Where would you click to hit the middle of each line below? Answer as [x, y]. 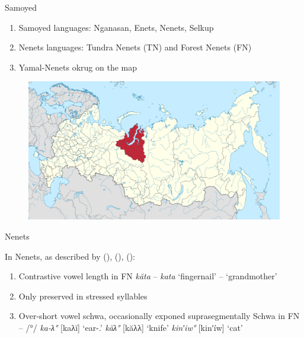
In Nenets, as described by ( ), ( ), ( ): [70, 256]
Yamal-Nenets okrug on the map [78, 67]
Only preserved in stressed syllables [83, 296]
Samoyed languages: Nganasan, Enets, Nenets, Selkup [116, 27]
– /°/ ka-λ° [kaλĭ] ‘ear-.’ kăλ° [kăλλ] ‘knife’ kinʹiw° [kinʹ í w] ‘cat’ [131, 328]
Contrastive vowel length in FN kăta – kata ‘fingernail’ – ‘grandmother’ [148, 276]
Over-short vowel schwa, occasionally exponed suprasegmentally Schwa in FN [159, 316]
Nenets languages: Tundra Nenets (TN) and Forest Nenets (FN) [135, 47]
